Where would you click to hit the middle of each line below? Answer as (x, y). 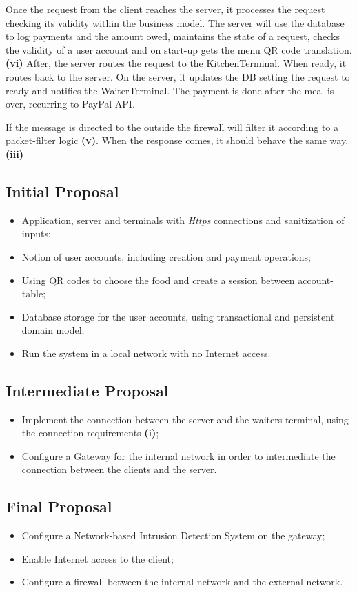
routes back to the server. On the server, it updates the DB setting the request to (178, 76)
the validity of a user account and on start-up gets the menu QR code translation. (179, 49)
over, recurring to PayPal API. (70, 104)
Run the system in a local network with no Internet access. (146, 353)
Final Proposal (59, 506)
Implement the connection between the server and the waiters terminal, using (185, 419)
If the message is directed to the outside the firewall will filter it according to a (172, 127)
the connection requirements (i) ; (90, 433)
